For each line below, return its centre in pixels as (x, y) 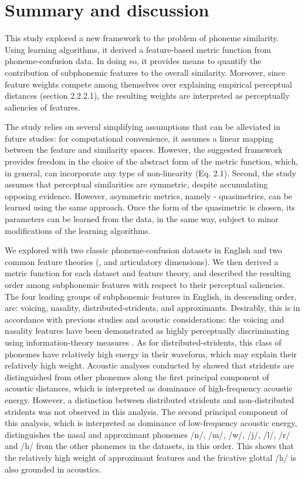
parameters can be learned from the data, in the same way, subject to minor (142, 219)
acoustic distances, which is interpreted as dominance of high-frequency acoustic (149, 388)
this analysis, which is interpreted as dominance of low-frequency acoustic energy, (151, 423)
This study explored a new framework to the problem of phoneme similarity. (142, 38)
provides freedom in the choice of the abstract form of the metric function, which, (152, 161)
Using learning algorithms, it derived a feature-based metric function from (138, 49)
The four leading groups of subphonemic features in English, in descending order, (151, 296)
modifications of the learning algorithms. (78, 230)
